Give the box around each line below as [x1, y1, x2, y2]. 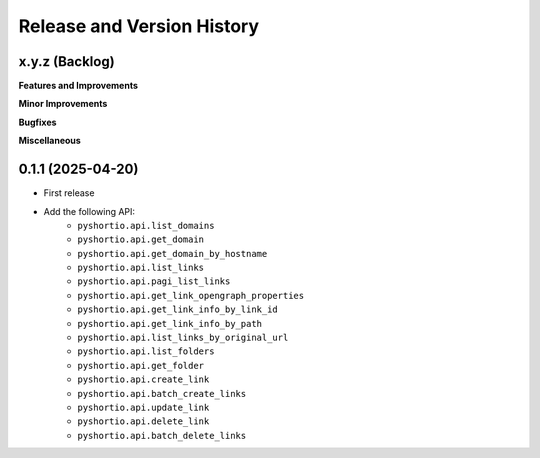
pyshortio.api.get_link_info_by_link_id [77, 304, 279, 315]
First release [43, 187, 95, 199]
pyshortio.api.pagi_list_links [77, 276, 231, 287]
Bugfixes [18, 116, 57, 128]
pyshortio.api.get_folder [77, 360, 205, 371]
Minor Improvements [18, 98, 108, 110]
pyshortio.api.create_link [77, 374, 210, 385]
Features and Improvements [18, 80, 139, 92]
